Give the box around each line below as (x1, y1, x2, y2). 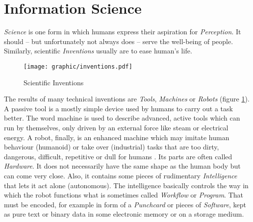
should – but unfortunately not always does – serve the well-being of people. (4, 36, 233, 46)
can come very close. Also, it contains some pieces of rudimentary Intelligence (4, 170, 237, 180)
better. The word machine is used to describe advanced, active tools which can (4, 113, 240, 123)
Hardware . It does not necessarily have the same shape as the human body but (4, 161, 241, 171)
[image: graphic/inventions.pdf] (24, 63, 132, 70)
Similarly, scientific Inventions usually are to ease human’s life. (4, 46, 192, 56)
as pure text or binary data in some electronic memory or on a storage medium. (4, 209, 244, 219)
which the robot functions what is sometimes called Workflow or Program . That (4, 190, 244, 200)
